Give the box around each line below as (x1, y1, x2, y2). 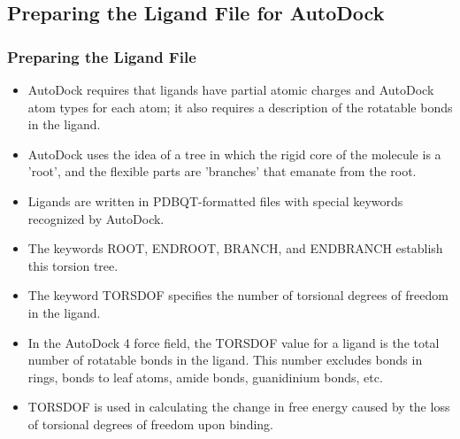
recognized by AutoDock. (27, 209, 165, 227)
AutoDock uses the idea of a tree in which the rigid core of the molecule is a (27, 144, 441, 163)
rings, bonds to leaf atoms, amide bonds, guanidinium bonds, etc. (27, 367, 383, 386)
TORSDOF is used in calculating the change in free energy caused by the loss (27, 397, 450, 416)
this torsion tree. (27, 256, 119, 274)
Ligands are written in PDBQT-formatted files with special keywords (27, 191, 403, 210)
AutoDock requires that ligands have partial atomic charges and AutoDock (27, 81, 434, 98)
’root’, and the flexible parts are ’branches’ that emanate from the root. (27, 162, 417, 181)
